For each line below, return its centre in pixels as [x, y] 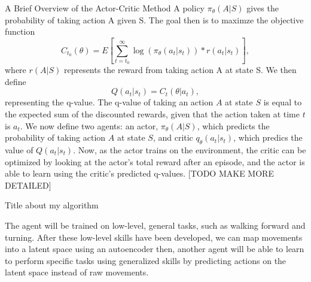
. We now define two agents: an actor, [89, 125]
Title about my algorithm [52, 205]
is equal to [283, 102]
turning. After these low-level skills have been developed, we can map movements [154, 237]
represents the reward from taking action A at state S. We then [180, 70]
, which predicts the [233, 125]
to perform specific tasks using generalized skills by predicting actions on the [146, 260]
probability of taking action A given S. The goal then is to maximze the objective [154, 19]
